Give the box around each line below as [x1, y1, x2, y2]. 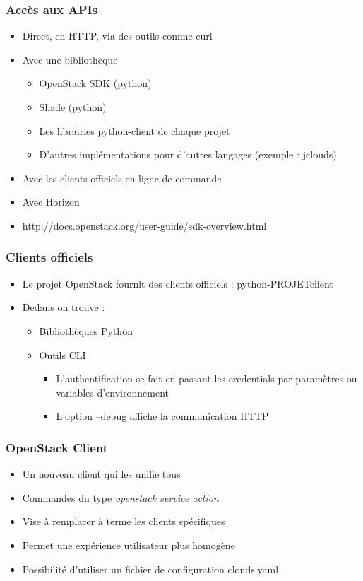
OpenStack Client [6, 438, 109, 456]
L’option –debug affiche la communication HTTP [56, 409, 269, 423]
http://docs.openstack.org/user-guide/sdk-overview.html [22, 218, 267, 233]
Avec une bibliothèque [22, 52, 118, 66]
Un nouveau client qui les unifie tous [22, 466, 181, 481]
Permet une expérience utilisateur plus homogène [22, 537, 235, 552]
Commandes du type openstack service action [22, 490, 219, 505]
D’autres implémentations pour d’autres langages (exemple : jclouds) [39, 147, 337, 162]
